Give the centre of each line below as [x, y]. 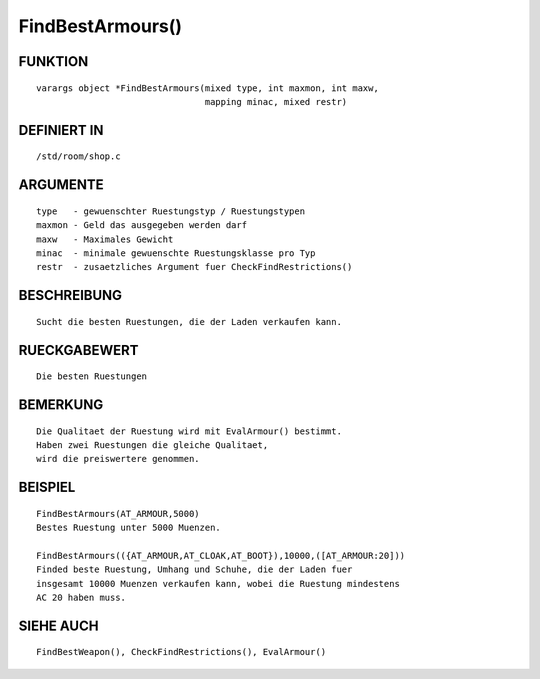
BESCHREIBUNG [70, 295]
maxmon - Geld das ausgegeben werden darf [142, 225]
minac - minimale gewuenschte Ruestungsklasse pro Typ [176, 253]
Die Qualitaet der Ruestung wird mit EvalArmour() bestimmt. [189, 431]
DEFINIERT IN [61, 130]
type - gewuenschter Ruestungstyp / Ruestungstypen [170, 211]
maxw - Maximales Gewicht [105, 239]
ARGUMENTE [61, 185]
